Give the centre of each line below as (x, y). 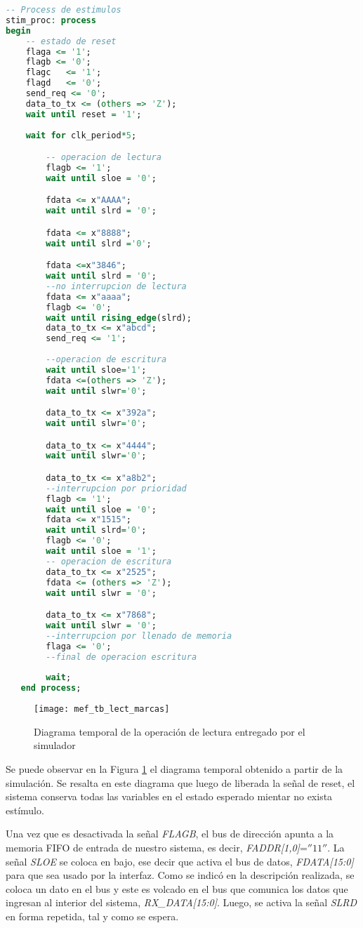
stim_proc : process (51, 20)
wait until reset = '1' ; (84, 114)
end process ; (51, 688)
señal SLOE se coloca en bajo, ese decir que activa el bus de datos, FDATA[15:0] (180, 861)
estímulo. (25, 810)
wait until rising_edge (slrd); (119, 318)
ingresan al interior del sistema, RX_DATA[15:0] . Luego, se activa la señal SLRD (181, 902)
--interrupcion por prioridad (116, 488)
